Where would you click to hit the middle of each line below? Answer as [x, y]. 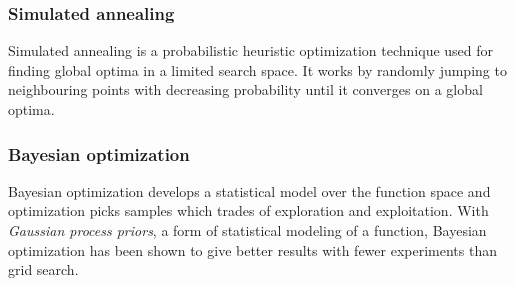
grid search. [43, 269]
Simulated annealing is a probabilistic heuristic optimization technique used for [251, 50]
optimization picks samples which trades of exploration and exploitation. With [248, 210]
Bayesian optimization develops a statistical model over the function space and [249, 190]
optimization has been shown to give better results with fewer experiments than [252, 249]
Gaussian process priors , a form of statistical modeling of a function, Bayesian [247, 230]
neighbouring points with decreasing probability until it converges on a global [245, 89]
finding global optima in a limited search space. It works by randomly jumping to [257, 69]
